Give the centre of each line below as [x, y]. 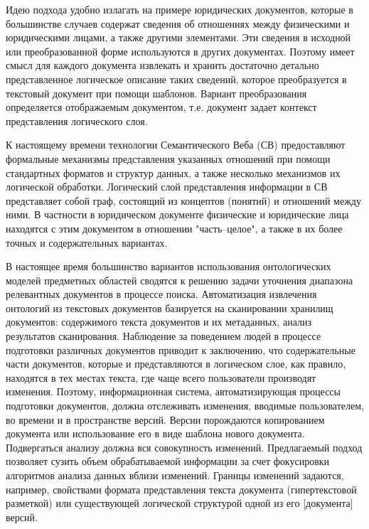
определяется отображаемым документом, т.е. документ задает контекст [161, 107]
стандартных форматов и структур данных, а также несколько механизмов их [173, 172]
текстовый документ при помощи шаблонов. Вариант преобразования [156, 93]
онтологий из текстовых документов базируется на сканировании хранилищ [170, 308]
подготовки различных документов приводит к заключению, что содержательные [181, 349]
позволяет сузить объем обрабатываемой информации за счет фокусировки [168, 461]
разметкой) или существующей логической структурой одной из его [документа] [180, 503]
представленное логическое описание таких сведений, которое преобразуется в [176, 79]
